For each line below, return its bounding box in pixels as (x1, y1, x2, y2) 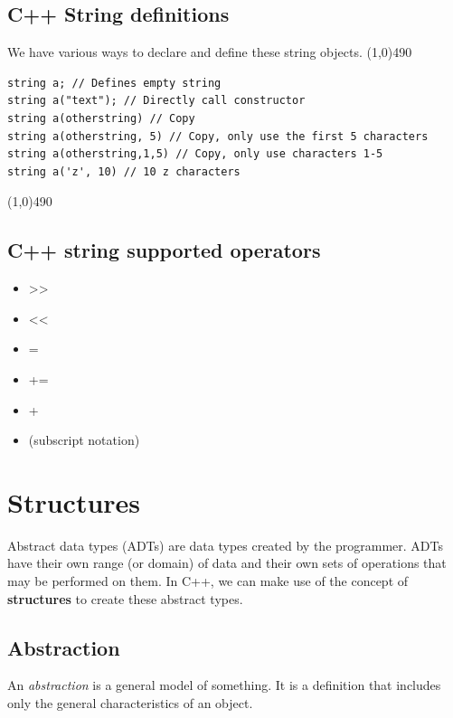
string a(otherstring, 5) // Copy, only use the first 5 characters (7, 129, 429, 143)
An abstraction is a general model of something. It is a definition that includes (7, 675, 441, 694)
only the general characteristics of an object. (7, 694, 253, 713)
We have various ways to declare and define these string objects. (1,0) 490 (7, 43, 412, 61)
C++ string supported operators (7, 236, 321, 264)
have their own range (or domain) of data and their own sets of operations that (7, 553, 447, 572)
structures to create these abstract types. (7, 589, 243, 608)
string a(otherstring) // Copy (7, 111, 195, 125)
